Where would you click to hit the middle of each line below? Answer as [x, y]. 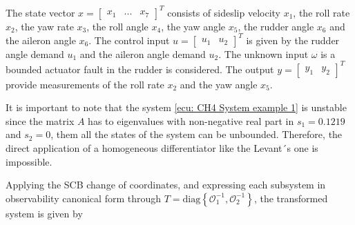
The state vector [40, 12]
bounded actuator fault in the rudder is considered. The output [140, 69]
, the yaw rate [44, 26]
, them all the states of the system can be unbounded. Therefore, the [196, 134]
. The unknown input [263, 53]
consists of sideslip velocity [224, 12]
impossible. [29, 161]
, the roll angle [117, 26]
